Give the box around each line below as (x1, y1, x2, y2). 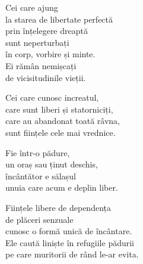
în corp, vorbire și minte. (5, 48, 96, 60)
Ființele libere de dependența (5, 201, 111, 213)
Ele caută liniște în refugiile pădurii (5, 236, 134, 249)
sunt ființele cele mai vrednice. (5, 126, 116, 138)
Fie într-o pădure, (5, 146, 70, 159)
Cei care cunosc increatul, (5, 91, 99, 104)
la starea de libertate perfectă (5, 13, 113, 25)
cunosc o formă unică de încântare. (5, 225, 132, 237)
